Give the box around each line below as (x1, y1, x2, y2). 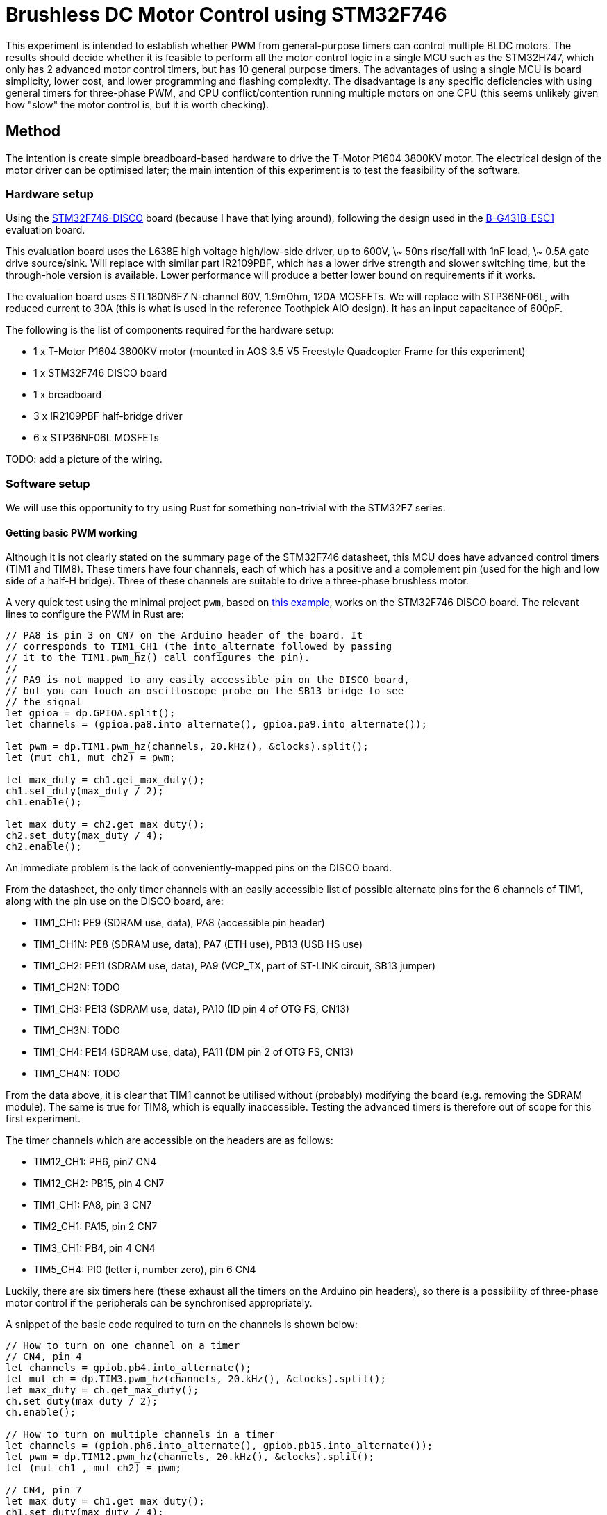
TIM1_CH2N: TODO (33, 981, 120, 994)
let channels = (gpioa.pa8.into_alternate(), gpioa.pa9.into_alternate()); (6, 719, 427, 730)
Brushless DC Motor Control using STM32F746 (6, 3, 447, 26)
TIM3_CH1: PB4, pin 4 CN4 (33, 1242, 156, 1254)
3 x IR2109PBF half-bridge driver (33, 410, 183, 423)
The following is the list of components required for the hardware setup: (6, 324, 334, 336)
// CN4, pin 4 (6, 1351, 82, 1363)
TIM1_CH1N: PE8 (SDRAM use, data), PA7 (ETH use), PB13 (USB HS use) (33, 938, 363, 951)
